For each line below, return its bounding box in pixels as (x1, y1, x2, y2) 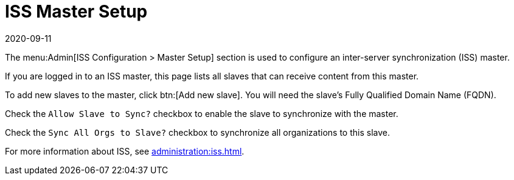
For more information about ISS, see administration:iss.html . (5, 145, 245, 156)
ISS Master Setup (5, 1, 148, 22)
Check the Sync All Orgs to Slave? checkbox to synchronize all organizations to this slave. (5, 127, 390, 138)
